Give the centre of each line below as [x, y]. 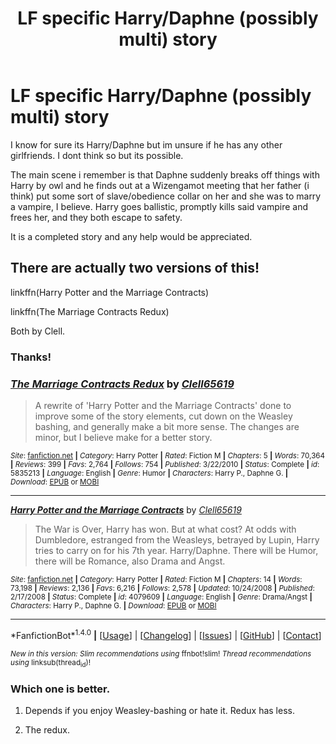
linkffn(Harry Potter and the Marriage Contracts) [110, 292]
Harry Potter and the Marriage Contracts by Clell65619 [126, 509]
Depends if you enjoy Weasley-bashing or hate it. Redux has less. [159, 711]
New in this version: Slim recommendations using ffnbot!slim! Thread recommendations [161, 653]
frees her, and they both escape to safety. [96, 217]
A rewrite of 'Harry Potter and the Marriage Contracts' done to [163, 405]
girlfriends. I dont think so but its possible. [97, 155]
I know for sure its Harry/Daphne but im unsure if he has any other [146, 144]
